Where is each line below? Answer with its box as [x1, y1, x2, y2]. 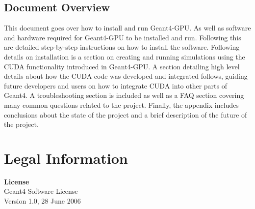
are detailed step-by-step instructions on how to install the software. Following [4, 42, 240, 52]
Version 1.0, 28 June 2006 [4, 196, 81, 206]
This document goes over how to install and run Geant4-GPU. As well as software [4, 23, 251, 33]
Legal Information [4, 148, 128, 168]
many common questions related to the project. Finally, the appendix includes [4, 99, 239, 110]
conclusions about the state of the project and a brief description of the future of [4, 109, 247, 119]
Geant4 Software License [4, 186, 78, 196]
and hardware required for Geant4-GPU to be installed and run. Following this [4, 32, 241, 42]
